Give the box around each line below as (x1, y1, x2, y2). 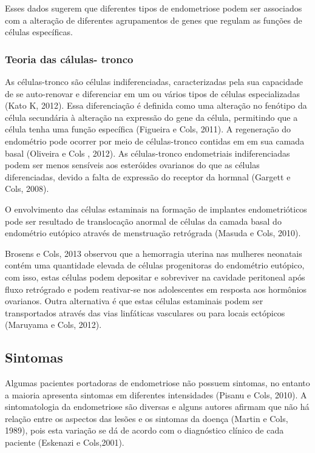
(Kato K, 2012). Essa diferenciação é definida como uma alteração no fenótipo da (5, 99, 307, 112)
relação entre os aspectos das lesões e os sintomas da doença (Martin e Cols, (5, 412, 288, 424)
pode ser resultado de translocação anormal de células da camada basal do (5, 214, 282, 227)
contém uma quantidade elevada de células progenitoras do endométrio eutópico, (5, 259, 305, 271)
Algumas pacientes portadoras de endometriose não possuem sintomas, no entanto (5, 376, 310, 389)
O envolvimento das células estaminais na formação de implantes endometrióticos (5, 202, 307, 215)
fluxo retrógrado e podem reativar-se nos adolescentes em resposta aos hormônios (5, 282, 307, 295)
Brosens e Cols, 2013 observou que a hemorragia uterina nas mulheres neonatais (5, 247, 302, 259)
